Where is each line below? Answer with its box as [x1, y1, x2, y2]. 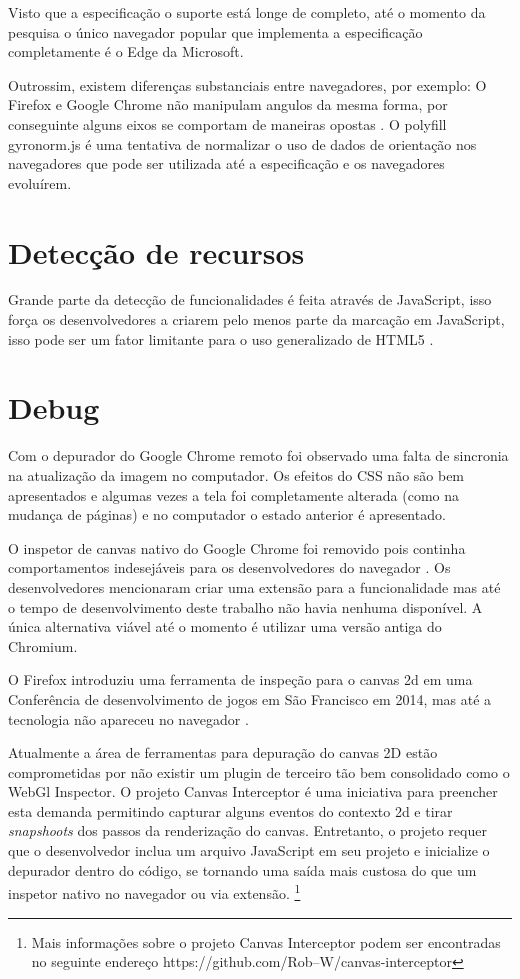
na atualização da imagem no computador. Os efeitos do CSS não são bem [8, 464, 465, 485]
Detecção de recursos [8, 231, 305, 272]
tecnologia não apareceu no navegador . [8, 708, 249, 729]
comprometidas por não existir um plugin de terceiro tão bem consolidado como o [8, 761, 510, 782]
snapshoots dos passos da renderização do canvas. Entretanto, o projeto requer [8, 820, 487, 841]
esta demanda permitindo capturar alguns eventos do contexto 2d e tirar [8, 800, 453, 821]
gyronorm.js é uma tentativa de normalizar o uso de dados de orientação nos [8, 133, 477, 154]
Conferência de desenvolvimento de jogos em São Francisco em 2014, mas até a [8, 688, 492, 709]
